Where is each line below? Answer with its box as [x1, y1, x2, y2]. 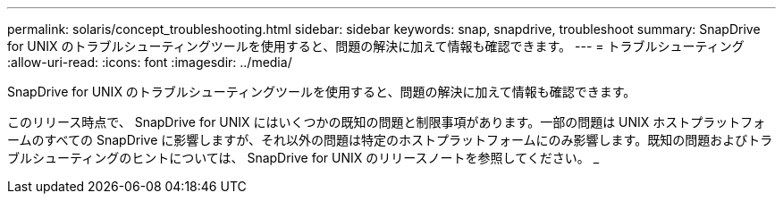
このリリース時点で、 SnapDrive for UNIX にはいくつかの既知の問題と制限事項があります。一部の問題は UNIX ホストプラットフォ [7, 114, 766, 130]
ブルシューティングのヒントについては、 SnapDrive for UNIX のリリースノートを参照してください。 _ [7, 150, 600, 165]
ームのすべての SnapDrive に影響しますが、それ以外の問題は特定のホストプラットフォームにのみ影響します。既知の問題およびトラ [7, 132, 773, 147]
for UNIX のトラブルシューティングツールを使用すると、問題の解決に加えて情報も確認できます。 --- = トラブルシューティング [7, 38, 745, 54]
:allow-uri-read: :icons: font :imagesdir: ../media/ [7, 54, 292, 70]
